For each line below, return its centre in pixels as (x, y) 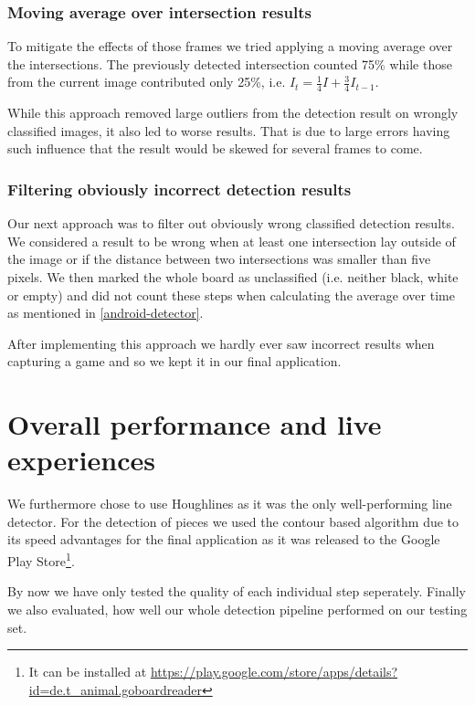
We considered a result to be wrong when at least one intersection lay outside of (232, 241)
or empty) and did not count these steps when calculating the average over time (231, 295)
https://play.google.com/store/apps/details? (274, 672)
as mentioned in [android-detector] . (106, 313)
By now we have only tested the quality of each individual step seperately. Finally (237, 591)
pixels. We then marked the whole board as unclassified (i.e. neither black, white (233, 277)
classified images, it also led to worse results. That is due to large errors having (229, 130)
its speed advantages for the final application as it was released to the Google (224, 539)
